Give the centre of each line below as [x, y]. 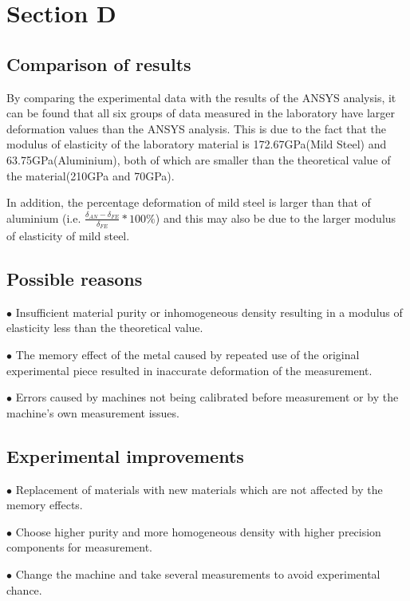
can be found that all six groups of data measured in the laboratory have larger [201, 113]
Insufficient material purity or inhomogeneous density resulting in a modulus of [209, 312]
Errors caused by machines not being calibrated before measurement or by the [207, 397]
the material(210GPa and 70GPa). [91, 175]
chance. [24, 589]
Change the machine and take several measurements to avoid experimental [198, 573]
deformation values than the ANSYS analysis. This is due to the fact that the [197, 128]
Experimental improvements [125, 455]
